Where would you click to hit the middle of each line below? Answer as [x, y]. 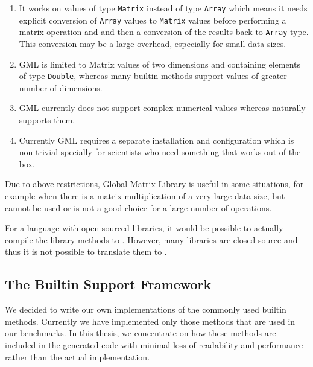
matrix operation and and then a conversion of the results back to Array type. [164, 32]
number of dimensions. [61, 87]
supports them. [47, 120]
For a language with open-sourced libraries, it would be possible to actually [144, 228]
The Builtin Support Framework [108, 284]
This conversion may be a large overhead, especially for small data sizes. [153, 43]
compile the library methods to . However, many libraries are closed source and [151, 239]
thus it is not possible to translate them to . [86, 251]
